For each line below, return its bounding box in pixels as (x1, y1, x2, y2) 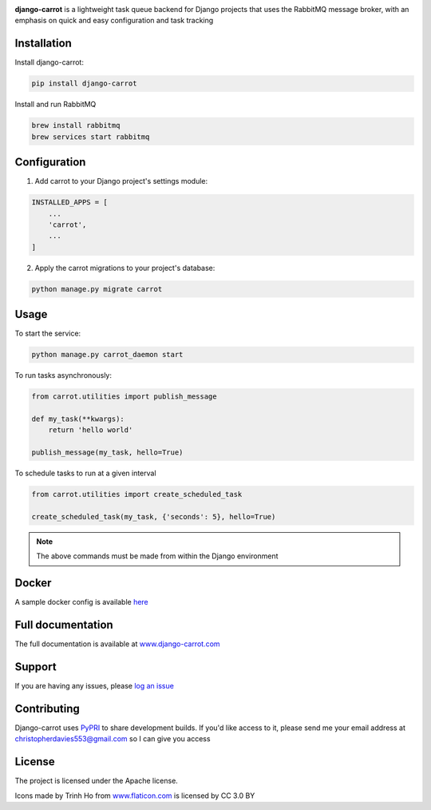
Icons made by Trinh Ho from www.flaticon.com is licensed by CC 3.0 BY (14, 791, 255, 800)
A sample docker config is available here (14, 598, 149, 607)
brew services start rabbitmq (31, 132, 150, 141)
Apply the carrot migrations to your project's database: (34, 263, 215, 272)
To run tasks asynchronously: (14, 371, 112, 380)
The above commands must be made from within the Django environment (36, 551, 279, 561)
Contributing (14, 701, 80, 715)
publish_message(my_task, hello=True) (31, 448, 184, 457)
